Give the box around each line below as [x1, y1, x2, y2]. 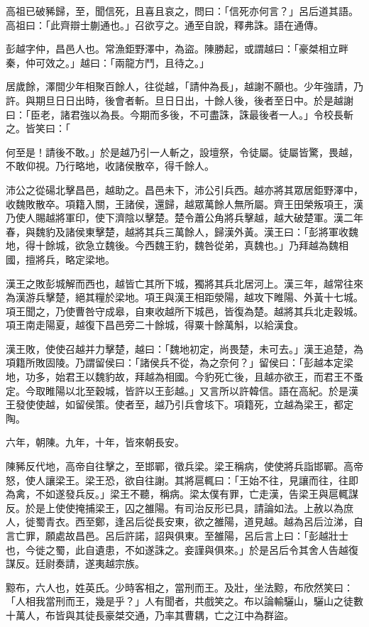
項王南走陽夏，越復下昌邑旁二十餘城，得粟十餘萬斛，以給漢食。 [6, 317, 304, 332]
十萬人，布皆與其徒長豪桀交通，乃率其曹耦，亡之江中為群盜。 [6, 607, 294, 622]
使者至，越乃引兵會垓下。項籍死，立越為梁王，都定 [114, 397, 353, 412]
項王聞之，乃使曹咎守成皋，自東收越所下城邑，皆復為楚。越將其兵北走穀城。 [6, 303, 363, 318]
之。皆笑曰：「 [6, 121, 70, 136]
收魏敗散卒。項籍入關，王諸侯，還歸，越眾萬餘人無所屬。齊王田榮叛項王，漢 [6, 196, 363, 211]
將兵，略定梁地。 [35, 251, 115, 266]
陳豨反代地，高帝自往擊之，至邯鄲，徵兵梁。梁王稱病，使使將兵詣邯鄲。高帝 [6, 459, 363, 474]
